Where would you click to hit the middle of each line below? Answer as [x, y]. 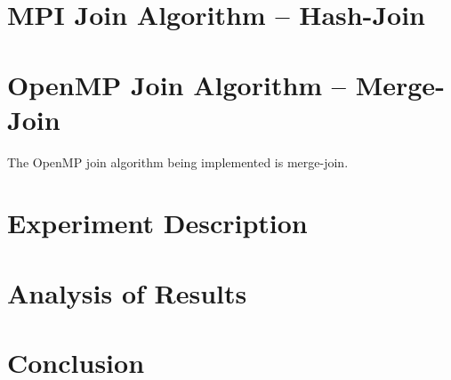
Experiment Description [157, 223]
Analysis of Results [127, 292]
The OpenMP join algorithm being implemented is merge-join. [178, 162]
